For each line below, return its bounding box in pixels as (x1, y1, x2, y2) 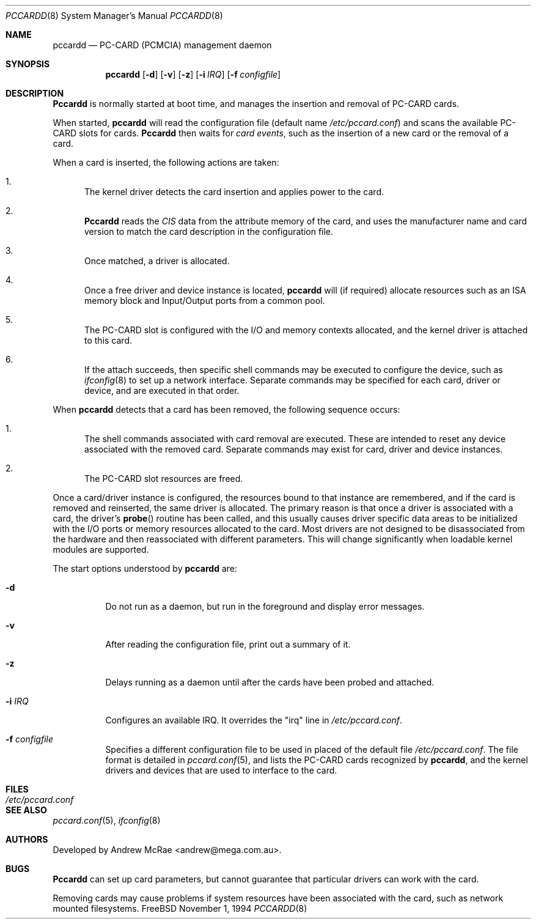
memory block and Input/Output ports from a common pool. (84, 295, 325, 306)
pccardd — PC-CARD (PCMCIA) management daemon (53, 40, 272, 50)
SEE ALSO (6, 805, 47, 815)
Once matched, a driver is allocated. (84, 256, 230, 266)
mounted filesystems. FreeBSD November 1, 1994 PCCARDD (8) (53, 903, 307, 914)
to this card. (84, 335, 132, 346)
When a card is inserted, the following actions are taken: (53, 157, 279, 168)
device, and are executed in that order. (84, 385, 240, 396)
